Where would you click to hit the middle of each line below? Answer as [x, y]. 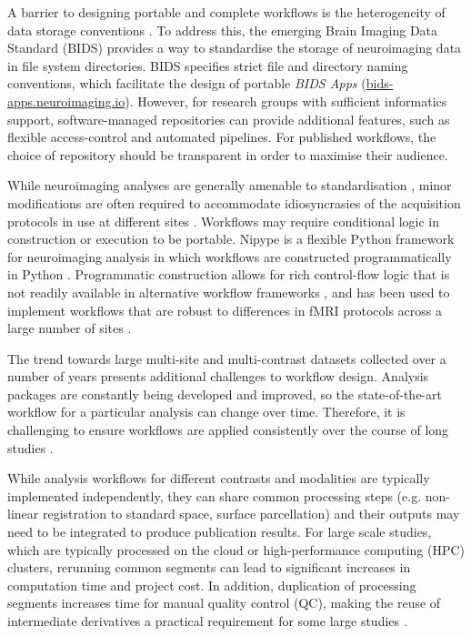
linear [23, 514]
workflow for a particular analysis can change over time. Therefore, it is [206, 412]
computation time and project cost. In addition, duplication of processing [212, 585]
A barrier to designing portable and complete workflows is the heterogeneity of [226, 12]
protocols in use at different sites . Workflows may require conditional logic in [224, 221]
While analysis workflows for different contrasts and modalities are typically [219, 478]
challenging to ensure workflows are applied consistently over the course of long [228, 430]
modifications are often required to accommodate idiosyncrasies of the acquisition [234, 202]
